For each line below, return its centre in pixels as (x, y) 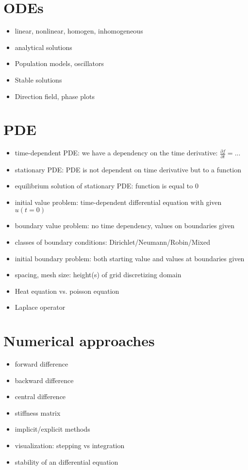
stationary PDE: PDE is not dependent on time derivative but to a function (128, 169)
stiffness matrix (38, 412)
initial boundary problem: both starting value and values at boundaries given (130, 258)
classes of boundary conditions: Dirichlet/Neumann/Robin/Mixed (112, 242)
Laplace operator (40, 307)
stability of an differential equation (66, 462)
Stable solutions (38, 79)
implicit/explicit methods (52, 429)
